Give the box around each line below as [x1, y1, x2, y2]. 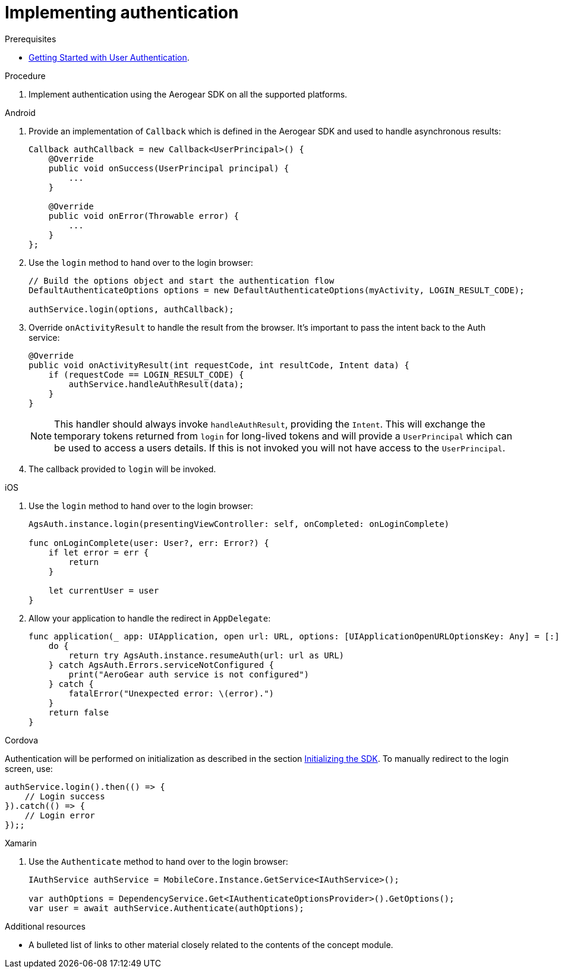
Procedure [5, 70, 46, 81]
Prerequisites [5, 33, 56, 44]
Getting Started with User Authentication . [29, 52, 190, 62]
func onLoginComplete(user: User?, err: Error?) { [29, 538, 269, 548]
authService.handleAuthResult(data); [68, 379, 244, 389]
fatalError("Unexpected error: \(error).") [68, 688, 275, 698]
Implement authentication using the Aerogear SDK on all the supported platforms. [29, 89, 348, 99]
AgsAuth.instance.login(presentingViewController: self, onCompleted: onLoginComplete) [29, 519, 450, 529]
